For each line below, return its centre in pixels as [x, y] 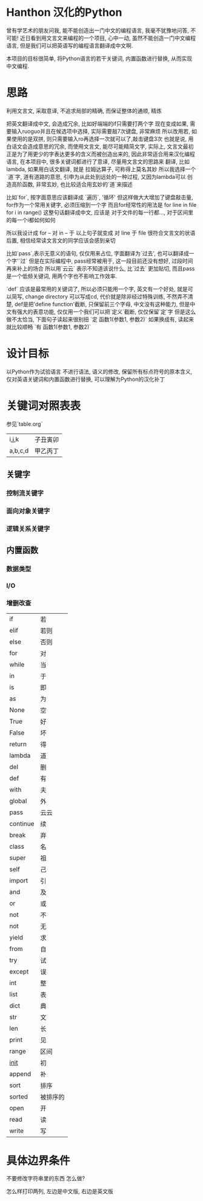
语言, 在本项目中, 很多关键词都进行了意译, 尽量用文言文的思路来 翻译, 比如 [98, 161]
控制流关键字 [25, 493]
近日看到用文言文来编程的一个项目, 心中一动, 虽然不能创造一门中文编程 [108, 38]
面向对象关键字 [28, 511]
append [20, 1074]
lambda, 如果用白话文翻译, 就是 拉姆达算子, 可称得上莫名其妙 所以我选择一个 [101, 169]
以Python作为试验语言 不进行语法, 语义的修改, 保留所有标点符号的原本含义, [99, 371]
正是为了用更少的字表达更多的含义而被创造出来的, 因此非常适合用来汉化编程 [101, 154]
